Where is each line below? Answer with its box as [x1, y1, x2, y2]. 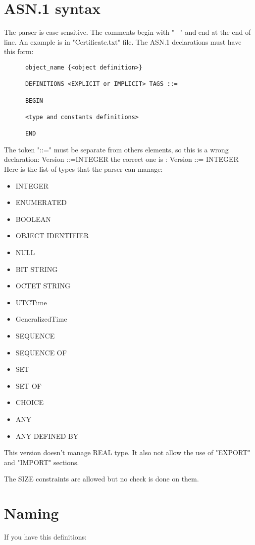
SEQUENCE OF [15, 347, 67, 357]
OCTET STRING [15, 280, 70, 291]
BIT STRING [15, 264, 58, 274]
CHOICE [15, 397, 44, 408]
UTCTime [15, 297, 47, 307]
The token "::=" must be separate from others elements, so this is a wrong [4, 144, 229, 154]
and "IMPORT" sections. [4, 457, 79, 467]
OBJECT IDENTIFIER [15, 230, 89, 241]
